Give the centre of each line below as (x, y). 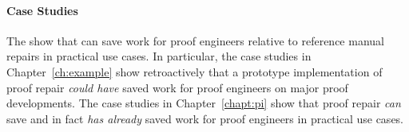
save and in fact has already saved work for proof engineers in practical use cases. (205, 118)
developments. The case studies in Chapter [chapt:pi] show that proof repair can (204, 103)
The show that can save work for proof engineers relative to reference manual (195, 40)
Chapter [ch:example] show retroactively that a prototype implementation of (195, 71)
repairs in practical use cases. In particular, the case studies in (159, 56)
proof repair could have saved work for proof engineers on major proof (177, 87)
